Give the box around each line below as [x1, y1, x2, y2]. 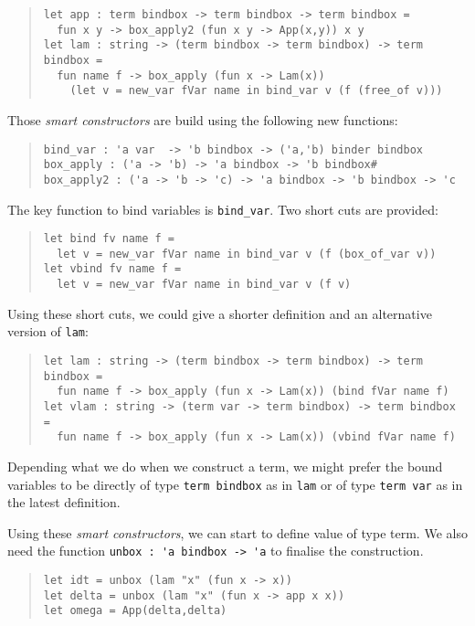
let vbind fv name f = [43, 262, 182, 276]
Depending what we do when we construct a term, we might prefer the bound [7, 456, 443, 475]
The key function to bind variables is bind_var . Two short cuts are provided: [7, 199, 438, 218]
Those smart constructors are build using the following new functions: [7, 110, 398, 129]
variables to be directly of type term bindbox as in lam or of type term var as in [7, 474, 463, 493]
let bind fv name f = [43, 232, 174, 246]
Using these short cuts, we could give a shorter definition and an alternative [7, 303, 432, 323]
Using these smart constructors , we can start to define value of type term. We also [7, 523, 468, 542]
